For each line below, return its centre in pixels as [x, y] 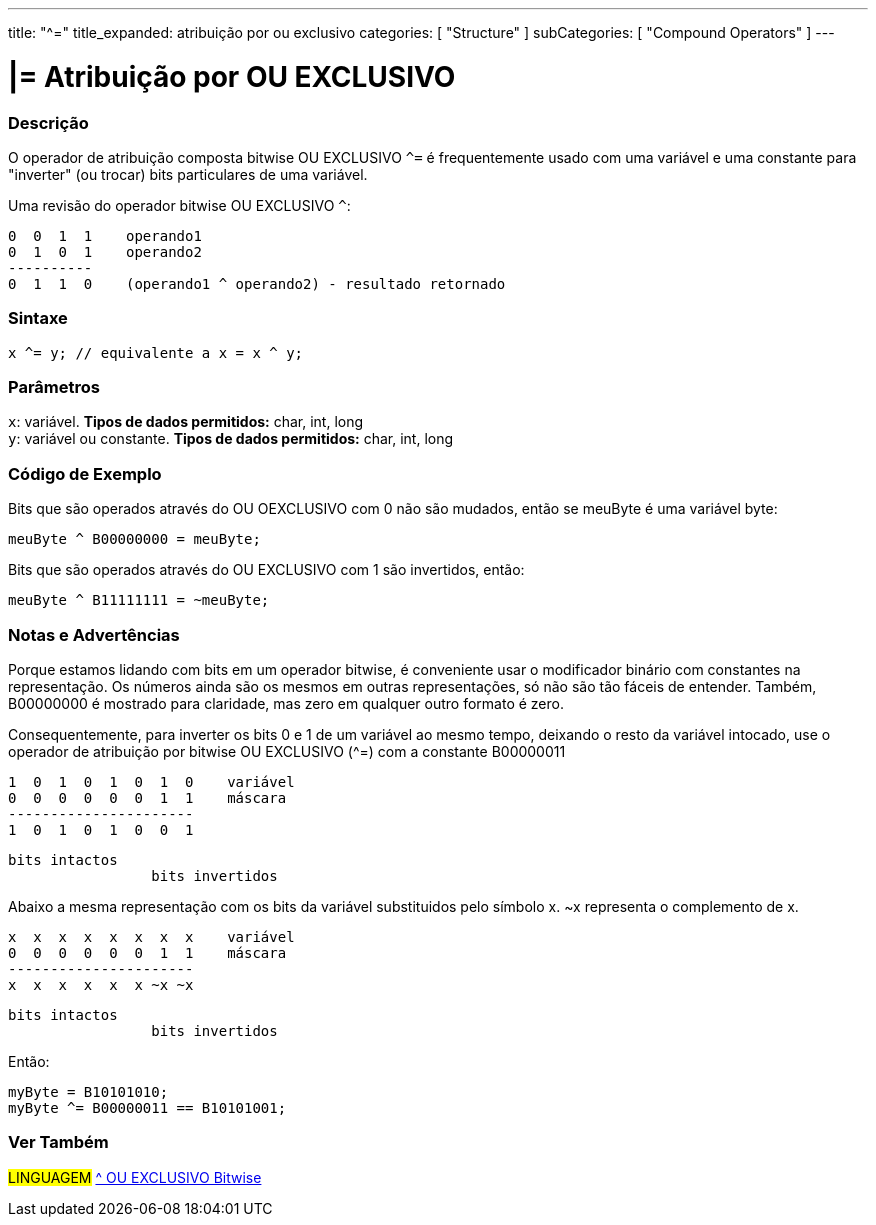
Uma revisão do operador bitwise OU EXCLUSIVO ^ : [179, 205]
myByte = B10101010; [88, 1091]
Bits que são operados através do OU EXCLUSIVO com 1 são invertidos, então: [266, 570]
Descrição [48, 122]
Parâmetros [54, 387]
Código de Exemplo [85, 473]
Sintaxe [38, 318]
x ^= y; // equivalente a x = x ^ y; [156, 352]
